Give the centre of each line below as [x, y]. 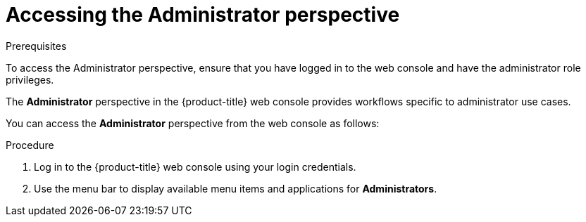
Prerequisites [36, 46]
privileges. [30, 79]
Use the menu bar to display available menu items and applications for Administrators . [236, 188]
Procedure [30, 145]
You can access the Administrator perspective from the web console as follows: [193, 123]
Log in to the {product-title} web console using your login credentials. [195, 166]
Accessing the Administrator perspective [203, 15]
